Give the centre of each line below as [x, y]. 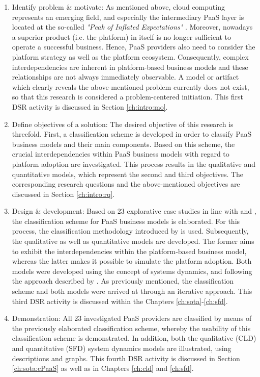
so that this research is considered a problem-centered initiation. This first [127, 97]
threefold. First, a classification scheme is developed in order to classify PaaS [132, 134]
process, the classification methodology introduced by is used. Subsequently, [130, 231]
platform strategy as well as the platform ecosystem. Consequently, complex [130, 56]
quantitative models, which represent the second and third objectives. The [128, 174]
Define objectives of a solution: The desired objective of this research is [123, 124]
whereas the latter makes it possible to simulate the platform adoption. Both [132, 261]
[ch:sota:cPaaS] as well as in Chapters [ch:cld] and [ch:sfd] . [103, 368]
